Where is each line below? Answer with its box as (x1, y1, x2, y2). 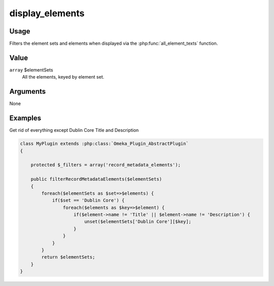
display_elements (9, 8, 85, 19)
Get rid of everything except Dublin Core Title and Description (9, 127, 139, 133)
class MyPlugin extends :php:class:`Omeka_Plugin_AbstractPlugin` (20, 141, 189, 147)
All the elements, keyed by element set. (22, 74, 105, 80)
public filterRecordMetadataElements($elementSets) (30, 176, 162, 182)
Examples (9, 114, 42, 123)
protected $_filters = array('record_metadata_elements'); (30, 162, 181, 168)
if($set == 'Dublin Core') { (52, 198, 125, 203)
